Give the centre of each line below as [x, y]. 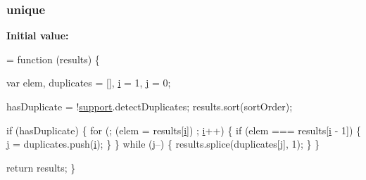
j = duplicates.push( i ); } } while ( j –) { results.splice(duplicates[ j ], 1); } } [163, 144]
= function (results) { [53, 59]
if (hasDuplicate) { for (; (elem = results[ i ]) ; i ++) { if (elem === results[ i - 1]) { [184, 130]
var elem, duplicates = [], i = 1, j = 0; [89, 83]
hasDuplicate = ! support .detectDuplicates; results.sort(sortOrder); [150, 106]
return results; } [41, 167]
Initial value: [38, 36]
